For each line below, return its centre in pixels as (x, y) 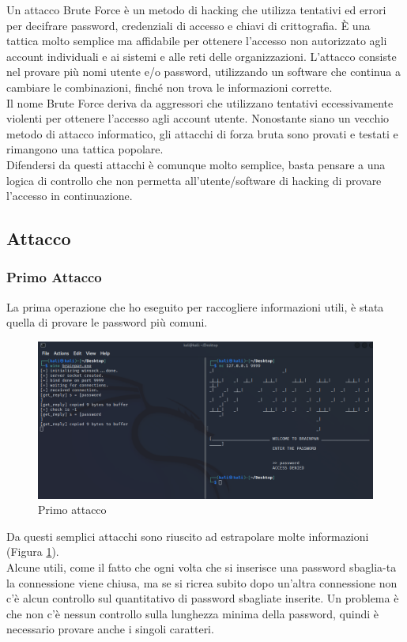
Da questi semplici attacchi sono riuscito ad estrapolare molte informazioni (188, 536)
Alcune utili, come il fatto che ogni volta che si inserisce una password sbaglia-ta (202, 567)
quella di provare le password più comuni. (107, 322)
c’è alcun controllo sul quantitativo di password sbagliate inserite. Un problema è (203, 598)
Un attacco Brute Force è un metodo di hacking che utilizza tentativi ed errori (196, 9)
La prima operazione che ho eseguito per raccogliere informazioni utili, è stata (195, 306)
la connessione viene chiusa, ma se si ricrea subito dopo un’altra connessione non (202, 582)
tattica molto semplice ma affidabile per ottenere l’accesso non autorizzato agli (197, 41)
